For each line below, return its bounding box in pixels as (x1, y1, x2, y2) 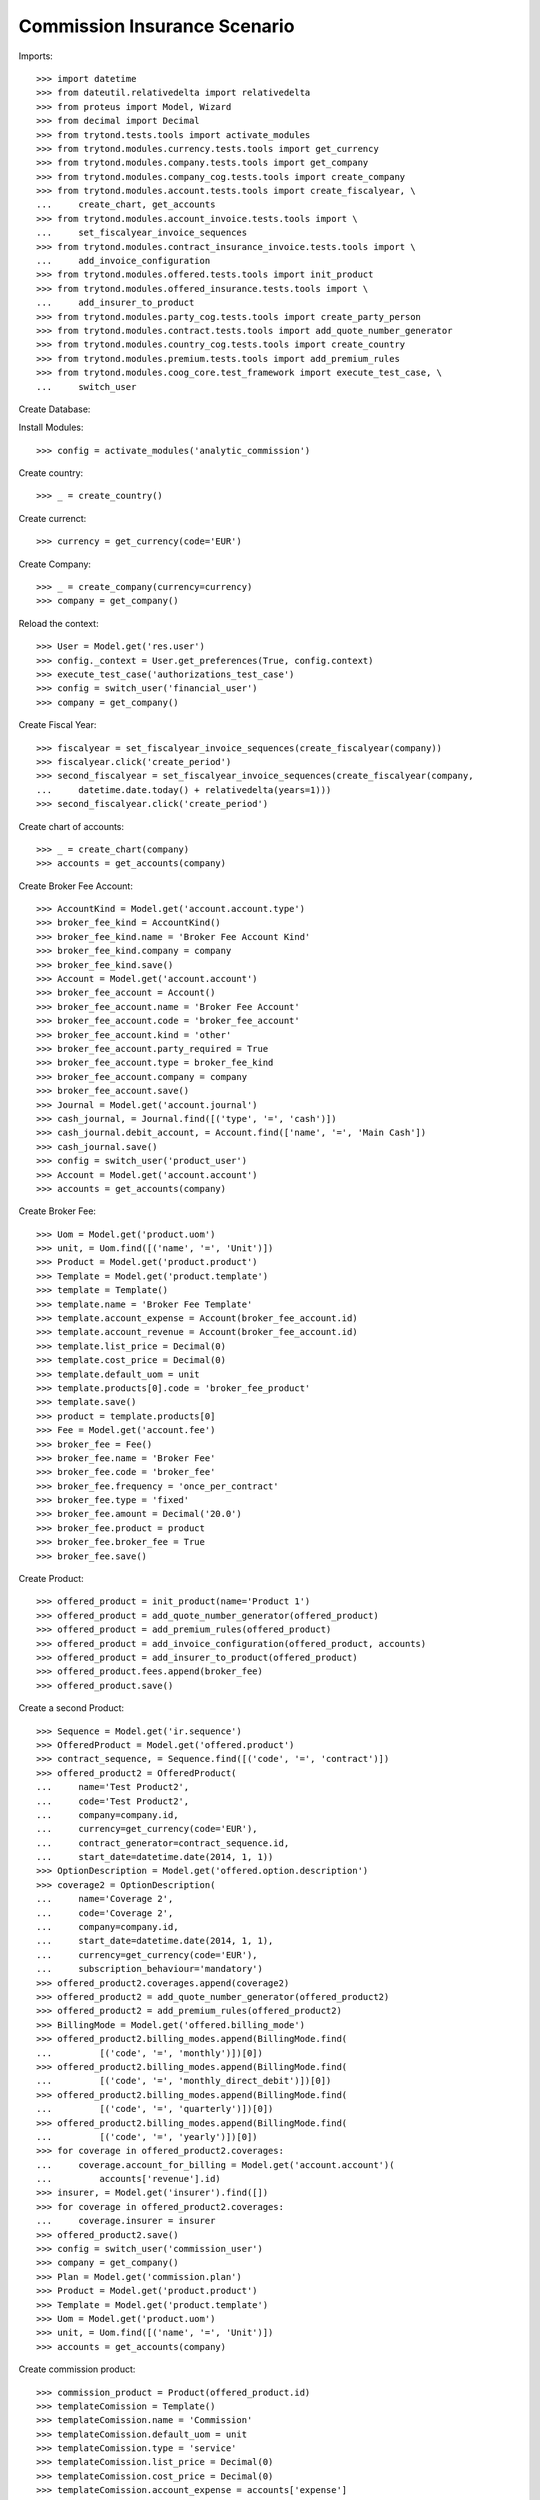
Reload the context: (18, 617, 99, 629)
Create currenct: (18, 512, 87, 524)
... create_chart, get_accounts (36, 199, 216, 210)
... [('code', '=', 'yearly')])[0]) (36, 2131, 259, 2142)
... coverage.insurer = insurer (36, 2215, 216, 2227)
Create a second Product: (18, 1702, 125, 1714)
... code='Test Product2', (36, 1795, 190, 1807)
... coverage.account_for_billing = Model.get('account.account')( (36, 2159, 395, 2170)
